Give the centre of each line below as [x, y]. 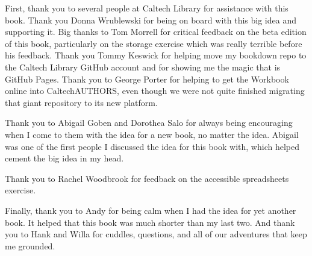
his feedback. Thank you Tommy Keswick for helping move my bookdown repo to [156, 55]
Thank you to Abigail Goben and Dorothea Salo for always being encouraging [149, 123]
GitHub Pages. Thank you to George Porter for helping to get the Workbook [147, 79]
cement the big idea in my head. [64, 158]
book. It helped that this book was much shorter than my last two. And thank [150, 222]
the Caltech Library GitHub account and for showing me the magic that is [143, 67]
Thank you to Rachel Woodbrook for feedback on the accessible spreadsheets [147, 178]
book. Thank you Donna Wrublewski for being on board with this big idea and [151, 20]
